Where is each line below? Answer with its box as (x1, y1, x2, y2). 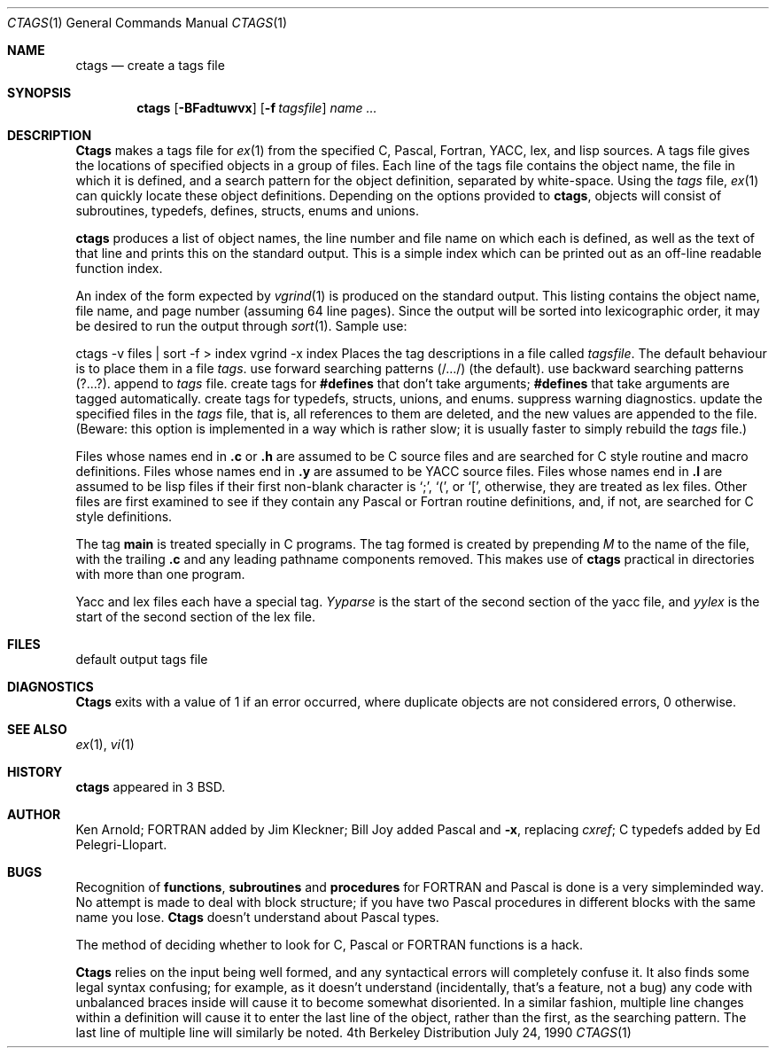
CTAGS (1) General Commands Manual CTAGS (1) (7, 15, 288, 30)
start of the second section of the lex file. (75, 609, 316, 624)
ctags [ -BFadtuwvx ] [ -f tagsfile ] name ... (136, 100, 377, 115)
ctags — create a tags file (75, 58, 225, 73)
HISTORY (7, 764, 63, 779)
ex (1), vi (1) (75, 737, 135, 752)
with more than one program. (75, 567, 245, 582)
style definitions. (75, 509, 173, 524)
